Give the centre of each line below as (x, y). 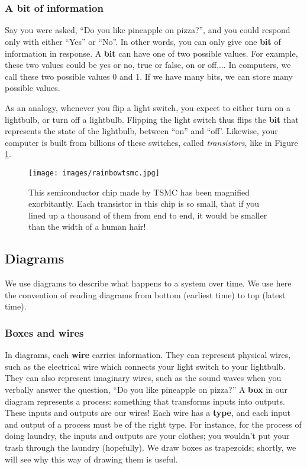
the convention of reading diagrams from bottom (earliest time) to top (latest (145, 294)
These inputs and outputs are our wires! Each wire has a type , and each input (148, 413)
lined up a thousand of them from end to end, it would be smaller (148, 215)
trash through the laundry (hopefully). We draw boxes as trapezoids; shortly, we (151, 447)
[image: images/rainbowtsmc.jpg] (94, 173)
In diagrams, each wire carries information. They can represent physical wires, (148, 355)
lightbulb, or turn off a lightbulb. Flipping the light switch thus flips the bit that (152, 119)
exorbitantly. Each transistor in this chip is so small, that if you (144, 203)
